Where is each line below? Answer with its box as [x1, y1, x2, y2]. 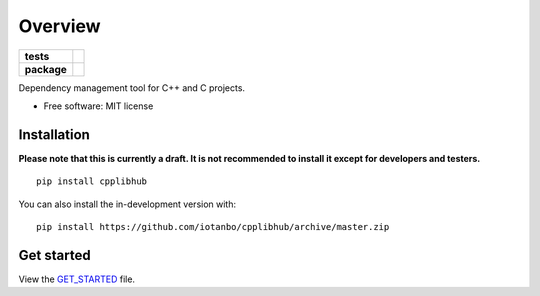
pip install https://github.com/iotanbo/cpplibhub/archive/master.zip [36, 221, 390, 233]
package [24, 62, 67, 76]
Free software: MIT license [43, 100, 154, 112]
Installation [18, 126, 90, 143]
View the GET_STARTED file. [18, 273, 135, 285]
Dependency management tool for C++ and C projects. [18, 81, 245, 94]
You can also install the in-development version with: [18, 198, 237, 210]
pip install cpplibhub [36, 176, 148, 187]
